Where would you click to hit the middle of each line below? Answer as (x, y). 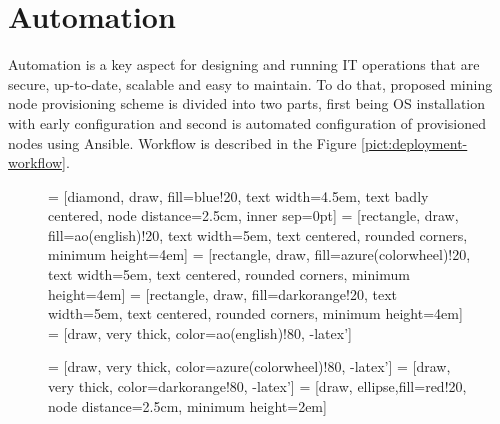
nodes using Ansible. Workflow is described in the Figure (182, 142)
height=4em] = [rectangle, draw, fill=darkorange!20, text (223, 293)
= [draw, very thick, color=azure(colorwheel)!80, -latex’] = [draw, (249, 366)
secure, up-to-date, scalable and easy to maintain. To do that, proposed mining (250, 83)
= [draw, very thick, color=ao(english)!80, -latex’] (200, 332)
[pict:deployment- (414, 142)
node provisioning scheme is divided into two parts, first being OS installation (247, 103)
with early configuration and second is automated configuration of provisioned (247, 122)
